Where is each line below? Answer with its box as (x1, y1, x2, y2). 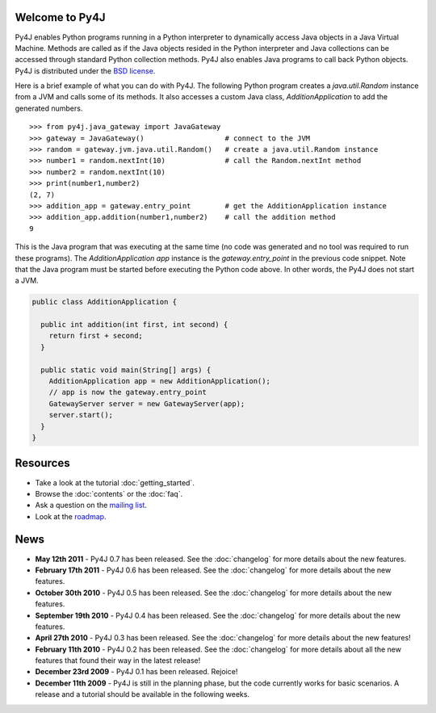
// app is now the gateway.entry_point (48, 388, 208, 397)
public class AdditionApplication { (31, 297, 178, 307)
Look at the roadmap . (35, 511, 107, 521)
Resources (15, 456, 70, 470)
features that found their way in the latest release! (35, 656, 201, 665)
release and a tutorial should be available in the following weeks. (35, 690, 250, 699)
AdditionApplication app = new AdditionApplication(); (48, 376, 270, 386)
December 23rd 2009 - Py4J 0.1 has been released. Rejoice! (35, 667, 238, 677)
